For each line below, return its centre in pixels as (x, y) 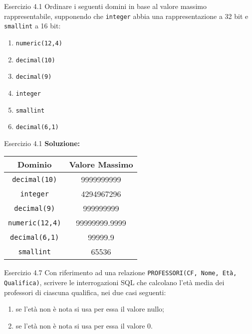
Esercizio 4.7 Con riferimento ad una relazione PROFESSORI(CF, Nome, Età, (121, 272)
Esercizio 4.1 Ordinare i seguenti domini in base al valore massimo (105, 6)
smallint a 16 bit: (32, 26)
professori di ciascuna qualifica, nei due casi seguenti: (85, 292)
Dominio (35, 165)
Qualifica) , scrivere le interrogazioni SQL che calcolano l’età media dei (114, 282)
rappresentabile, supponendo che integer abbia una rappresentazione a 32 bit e (126, 16)
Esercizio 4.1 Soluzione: (42, 143)
